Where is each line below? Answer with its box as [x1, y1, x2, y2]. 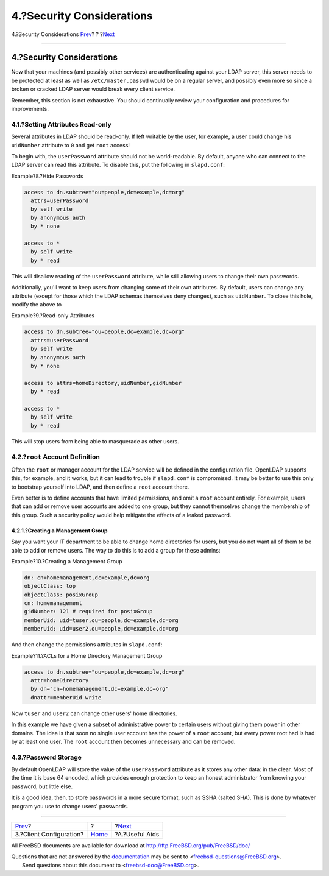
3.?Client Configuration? [15, 830, 84, 839]
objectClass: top [24, 582, 76, 590]
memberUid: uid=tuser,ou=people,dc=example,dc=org [24, 616, 179, 624]
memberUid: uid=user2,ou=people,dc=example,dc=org [24, 625, 179, 632]
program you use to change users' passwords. [11, 802, 129, 810]
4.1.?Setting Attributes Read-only [11, 120, 112, 129]
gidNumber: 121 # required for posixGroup [24, 608, 153, 615]
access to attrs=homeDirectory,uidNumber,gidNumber [24, 380, 182, 386]
